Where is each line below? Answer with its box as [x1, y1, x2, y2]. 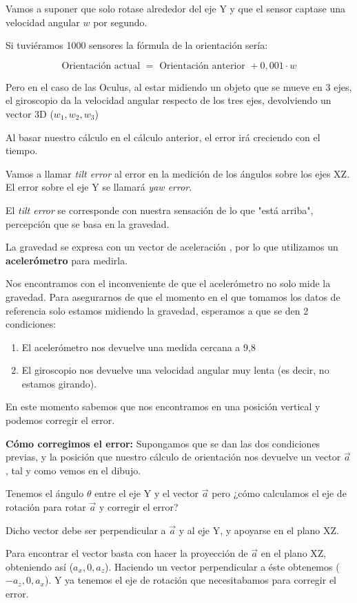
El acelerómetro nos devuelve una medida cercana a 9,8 [21, 339, 256, 354]
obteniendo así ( [6, 559, 74, 573]
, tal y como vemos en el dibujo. [6, 463, 141, 477]
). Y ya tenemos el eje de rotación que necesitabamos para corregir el [44, 573, 337, 587]
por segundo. [93, 14, 147, 29]
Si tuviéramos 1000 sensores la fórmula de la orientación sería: [6, 38, 268, 52]
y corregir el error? [99, 500, 178, 514]
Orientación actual [61, 61, 141, 71]
